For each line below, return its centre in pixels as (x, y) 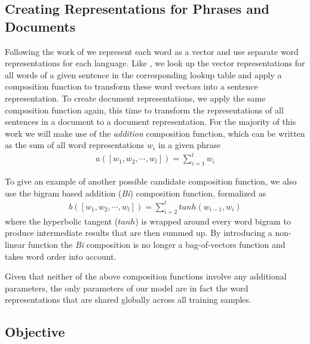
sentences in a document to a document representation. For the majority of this (151, 122)
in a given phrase (189, 145)
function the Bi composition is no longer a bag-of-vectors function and (156, 244)
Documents (40, 26)
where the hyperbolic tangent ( (62, 221)
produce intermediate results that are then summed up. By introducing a (139, 233)
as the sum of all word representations (75, 145)
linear (15, 244)
